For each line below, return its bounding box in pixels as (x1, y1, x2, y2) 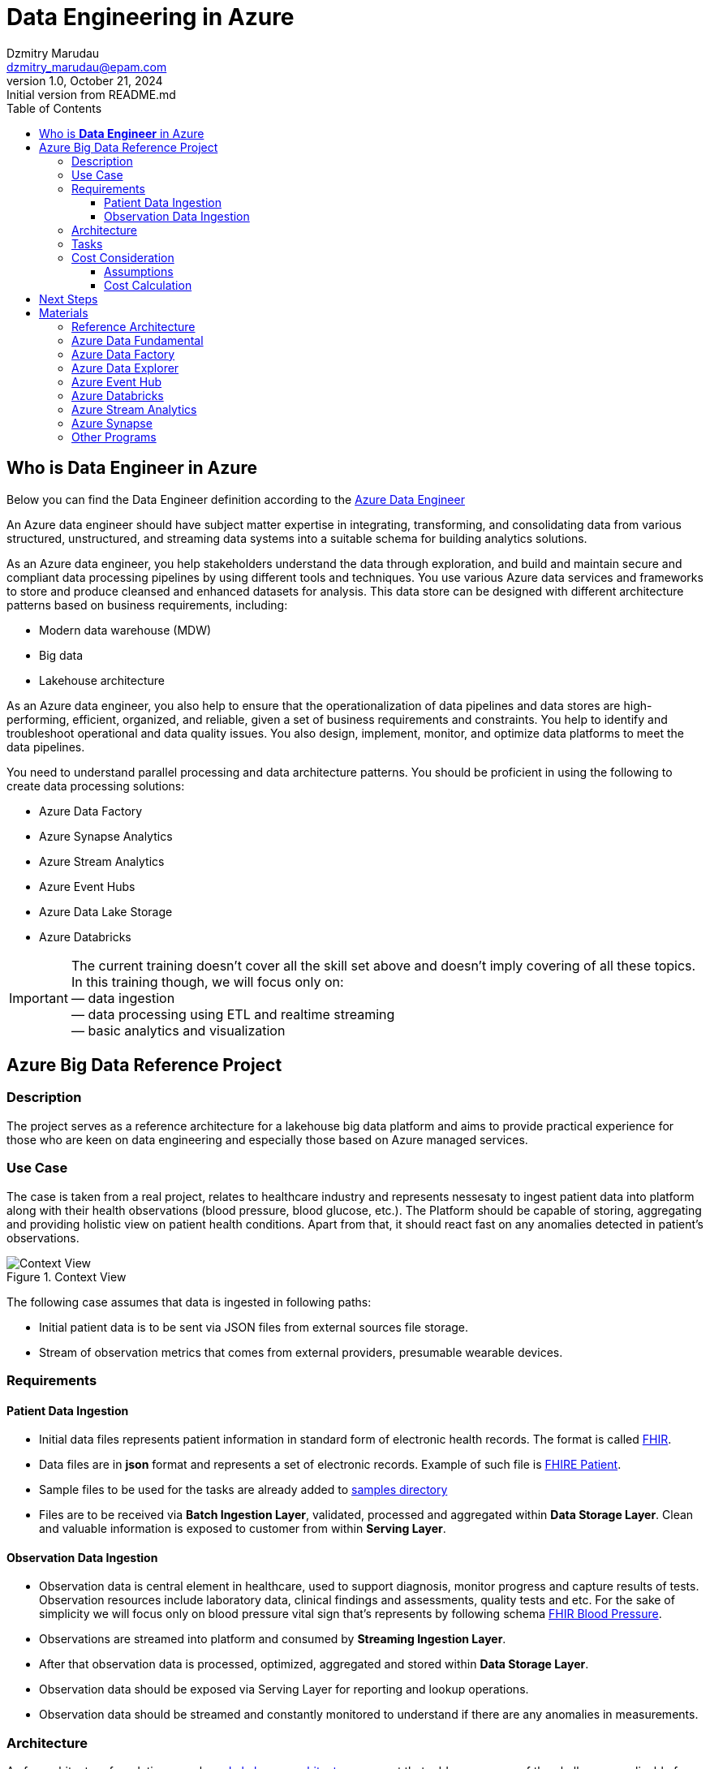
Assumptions (104, 264, 174, 278)
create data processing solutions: (6, 778, 185, 793)
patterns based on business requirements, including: (6, 597, 288, 612)
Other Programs (71, 429, 157, 444)
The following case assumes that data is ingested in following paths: (6, 1294, 372, 1309)
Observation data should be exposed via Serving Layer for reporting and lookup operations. (39, 1682, 529, 1697)
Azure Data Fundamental (71, 333, 204, 347)
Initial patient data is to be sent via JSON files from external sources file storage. (39, 1319, 469, 1334)
